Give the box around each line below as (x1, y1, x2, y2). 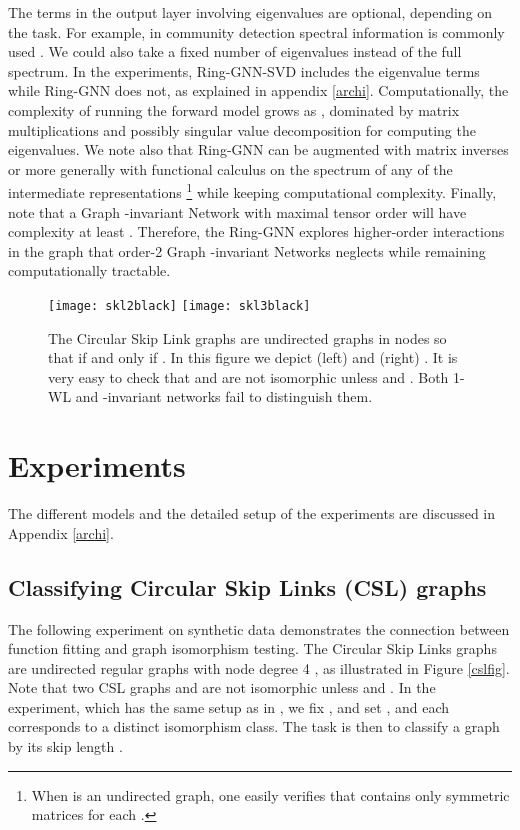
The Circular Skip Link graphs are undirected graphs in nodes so (48, 327, 447, 348)
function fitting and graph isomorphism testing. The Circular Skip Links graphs (8, 638, 497, 659)
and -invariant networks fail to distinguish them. (75, 386, 373, 407)
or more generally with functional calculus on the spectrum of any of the (8, 158, 453, 179)
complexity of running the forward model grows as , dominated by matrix (8, 99, 460, 120)
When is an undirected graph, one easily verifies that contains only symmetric (31, 784, 510, 805)
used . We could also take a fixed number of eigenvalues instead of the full (8, 41, 462, 62)
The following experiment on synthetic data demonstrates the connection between (8, 618, 510, 639)
